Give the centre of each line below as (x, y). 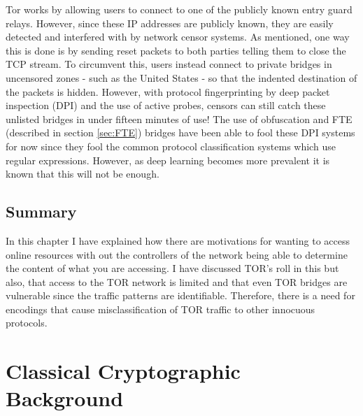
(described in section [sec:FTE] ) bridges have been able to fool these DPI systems (180, 132)
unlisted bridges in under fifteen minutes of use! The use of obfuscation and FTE (179, 119)
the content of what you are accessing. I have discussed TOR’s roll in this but (172, 268)
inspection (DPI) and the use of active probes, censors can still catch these (166, 105)
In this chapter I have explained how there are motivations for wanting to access (178, 240)
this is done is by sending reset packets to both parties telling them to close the (176, 50)
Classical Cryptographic (123, 371)
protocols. (27, 323)
